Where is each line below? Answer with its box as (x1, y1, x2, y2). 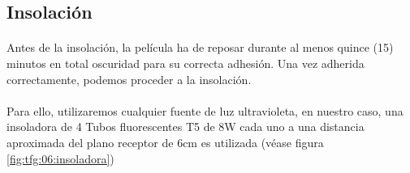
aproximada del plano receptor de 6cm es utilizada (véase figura (6, 133, 324, 150)
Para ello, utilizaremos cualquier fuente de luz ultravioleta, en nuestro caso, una (6, 102, 404, 119)
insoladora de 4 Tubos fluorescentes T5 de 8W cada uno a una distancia (6, 118, 365, 135)
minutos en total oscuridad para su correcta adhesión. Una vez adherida (6, 54, 365, 71)
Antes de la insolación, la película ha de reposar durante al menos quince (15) (6, 39, 394, 56)
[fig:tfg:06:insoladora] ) (6, 150, 114, 167)
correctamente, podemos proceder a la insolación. (6, 70, 252, 87)
